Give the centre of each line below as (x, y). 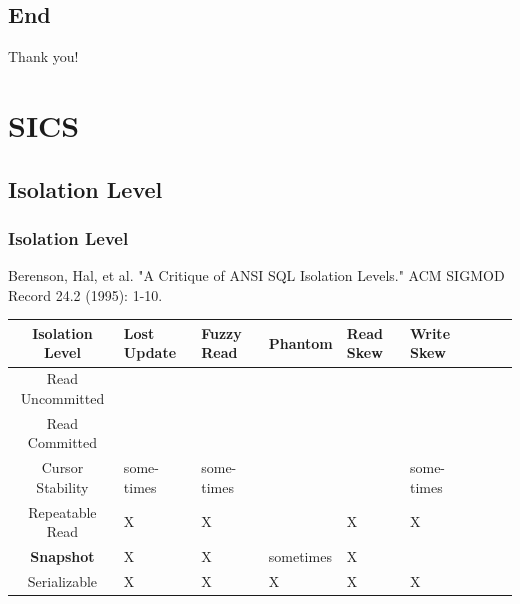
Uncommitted (62, 397)
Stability (62, 486)
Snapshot (62, 556)
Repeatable (62, 511)
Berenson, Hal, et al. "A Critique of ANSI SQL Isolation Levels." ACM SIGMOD (256, 275)
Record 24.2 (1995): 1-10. (85, 294)
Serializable (62, 580)
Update (150, 352)
